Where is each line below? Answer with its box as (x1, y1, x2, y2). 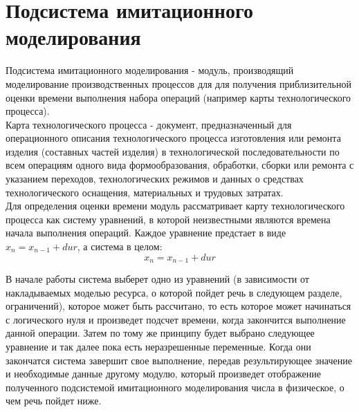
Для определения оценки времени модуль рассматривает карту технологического (6, 198, 345, 213)
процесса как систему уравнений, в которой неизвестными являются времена (6, 212, 331, 226)
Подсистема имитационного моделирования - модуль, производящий (6, 63, 294, 77)
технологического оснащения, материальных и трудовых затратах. (6, 185, 284, 199)
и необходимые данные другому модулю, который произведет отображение (6, 366, 321, 381)
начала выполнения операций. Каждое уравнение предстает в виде (6, 225, 286, 240)
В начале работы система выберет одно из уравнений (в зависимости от (6, 272, 309, 286)
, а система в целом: (77, 239, 163, 254)
